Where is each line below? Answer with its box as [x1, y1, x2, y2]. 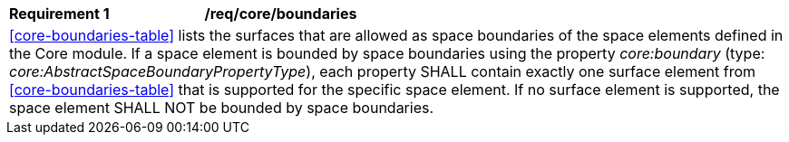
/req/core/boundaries [204, 5, 357, 23]
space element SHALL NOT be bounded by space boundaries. [9, 99, 434, 117]
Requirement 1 [9, 5, 110, 23]
